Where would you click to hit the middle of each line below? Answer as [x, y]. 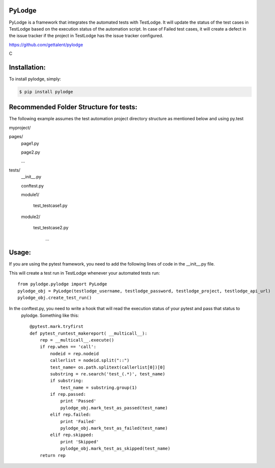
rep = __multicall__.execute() [77, 340]
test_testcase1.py [50, 205]
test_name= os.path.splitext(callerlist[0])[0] [108, 367]
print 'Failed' [78, 421]
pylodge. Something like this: [50, 315]
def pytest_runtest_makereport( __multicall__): [89, 333]
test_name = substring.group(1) [99, 387]
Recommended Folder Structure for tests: [73, 107]
